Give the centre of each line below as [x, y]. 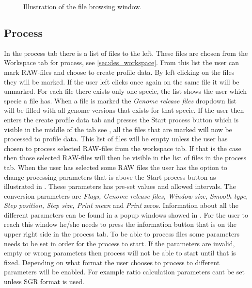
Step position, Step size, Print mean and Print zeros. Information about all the [121, 205]
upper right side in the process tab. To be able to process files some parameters [122, 234]
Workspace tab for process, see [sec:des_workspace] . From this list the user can [121, 62]
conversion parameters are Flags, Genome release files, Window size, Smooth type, [126, 195]
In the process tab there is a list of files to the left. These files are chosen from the [126, 53]
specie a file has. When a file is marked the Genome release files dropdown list [120, 100]
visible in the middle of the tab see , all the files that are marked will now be [118, 129]
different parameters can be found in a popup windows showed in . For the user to [126, 214]
